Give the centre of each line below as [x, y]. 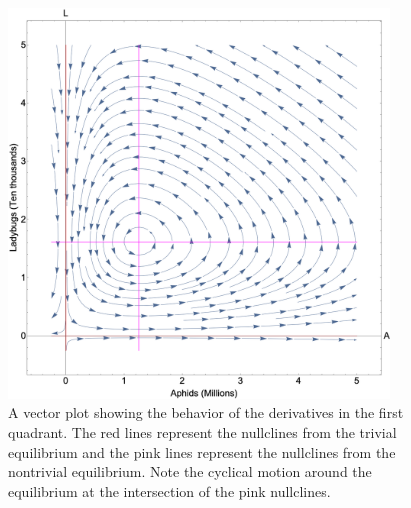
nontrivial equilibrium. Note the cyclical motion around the [190, 471]
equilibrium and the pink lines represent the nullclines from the [202, 451]
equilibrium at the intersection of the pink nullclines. [169, 490]
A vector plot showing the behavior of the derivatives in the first [206, 412]
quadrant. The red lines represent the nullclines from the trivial [202, 431]
